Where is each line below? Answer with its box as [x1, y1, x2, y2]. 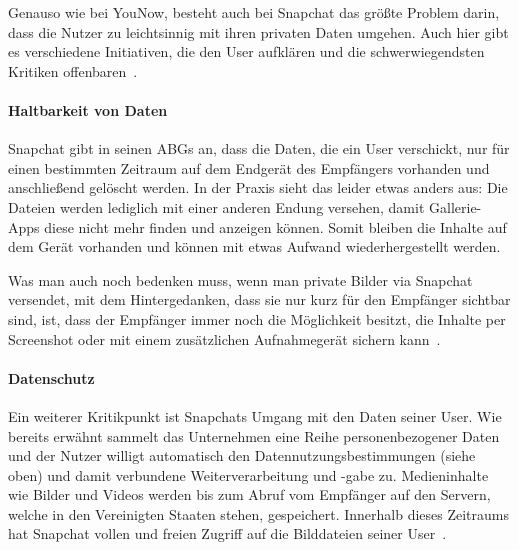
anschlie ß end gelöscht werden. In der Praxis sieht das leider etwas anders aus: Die [8, 177, 508, 198]
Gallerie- [429, 196, 482, 217]
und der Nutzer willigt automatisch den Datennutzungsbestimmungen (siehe [8, 445, 476, 466]
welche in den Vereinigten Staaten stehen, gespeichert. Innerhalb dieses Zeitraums [8, 503, 510, 524]
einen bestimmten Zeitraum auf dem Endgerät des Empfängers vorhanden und [8, 157, 490, 178]
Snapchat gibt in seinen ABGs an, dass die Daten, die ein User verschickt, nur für [8, 138, 510, 159]
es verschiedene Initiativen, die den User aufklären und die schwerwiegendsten [8, 41, 485, 62]
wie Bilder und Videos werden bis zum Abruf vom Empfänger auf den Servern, [8, 484, 491, 505]
